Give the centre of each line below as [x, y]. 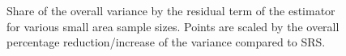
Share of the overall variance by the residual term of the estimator [171, 10]
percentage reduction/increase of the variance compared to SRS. [166, 42]
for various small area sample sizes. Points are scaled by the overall [173, 26]
